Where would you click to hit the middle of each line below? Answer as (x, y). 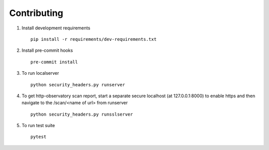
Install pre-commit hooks (47, 50)
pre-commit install (54, 62)
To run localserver (40, 73)
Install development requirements (56, 28)
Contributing (36, 13)
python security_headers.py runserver (78, 84)
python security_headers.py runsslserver (82, 114)
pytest (39, 137)
